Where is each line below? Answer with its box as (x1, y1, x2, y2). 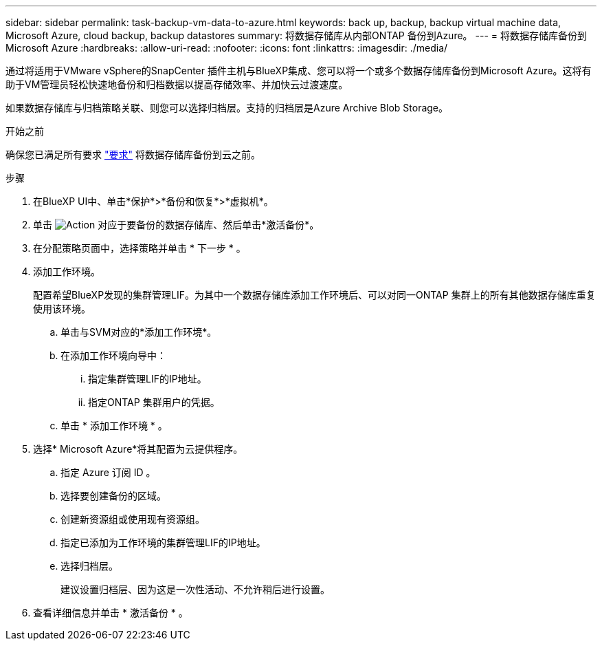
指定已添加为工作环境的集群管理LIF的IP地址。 (60, 537, 266, 548)
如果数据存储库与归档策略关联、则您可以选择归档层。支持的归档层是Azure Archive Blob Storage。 (5, 102, 449, 114)
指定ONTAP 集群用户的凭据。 (88, 396, 220, 408)
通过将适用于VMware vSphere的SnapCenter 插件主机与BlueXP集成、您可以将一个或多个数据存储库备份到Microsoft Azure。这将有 (5, 65, 592, 76)
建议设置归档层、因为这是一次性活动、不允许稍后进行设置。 (60, 583, 330, 595)
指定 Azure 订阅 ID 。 (60, 466, 156, 478)
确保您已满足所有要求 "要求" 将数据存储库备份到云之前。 (5, 149, 260, 160)
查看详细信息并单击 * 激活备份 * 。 (33, 607, 188, 618)
